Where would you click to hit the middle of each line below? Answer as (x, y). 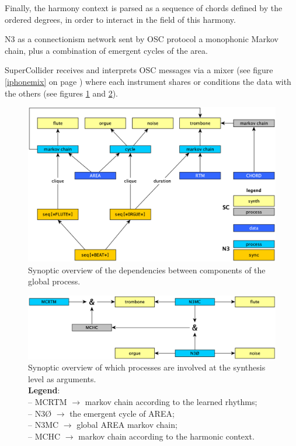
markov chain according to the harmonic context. (166, 436)
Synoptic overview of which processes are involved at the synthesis (147, 367)
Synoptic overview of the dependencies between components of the (147, 270)
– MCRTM (48, 401)
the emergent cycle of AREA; (122, 413)
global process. (54, 281)
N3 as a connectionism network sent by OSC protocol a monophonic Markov (142, 39)
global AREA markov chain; (127, 425)
